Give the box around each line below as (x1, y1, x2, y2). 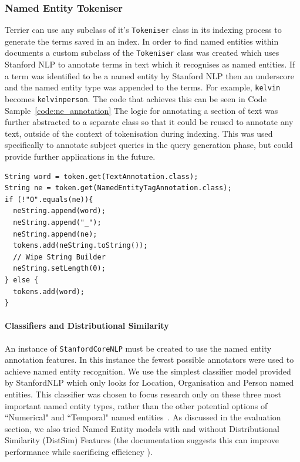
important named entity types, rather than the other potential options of (5, 399, 268, 412)
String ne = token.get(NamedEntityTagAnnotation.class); (5, 184, 232, 193)
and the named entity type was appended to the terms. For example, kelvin (5, 81, 281, 93)
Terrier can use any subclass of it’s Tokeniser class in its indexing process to (5, 23, 282, 36)
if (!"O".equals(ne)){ (5, 195, 93, 204)
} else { (5, 275, 39, 284)
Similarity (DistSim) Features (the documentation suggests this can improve (5, 434, 279, 446)
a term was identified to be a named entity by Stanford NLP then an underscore (5, 69, 295, 82)
